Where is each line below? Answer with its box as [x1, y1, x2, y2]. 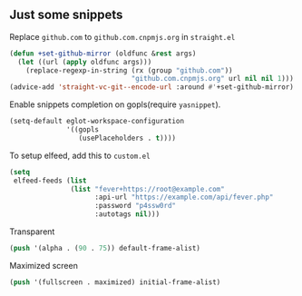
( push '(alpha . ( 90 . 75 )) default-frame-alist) [9, 244, 201, 253]
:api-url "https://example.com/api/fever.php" [94, 192, 274, 202]
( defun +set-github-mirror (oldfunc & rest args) [9, 49, 197, 58]
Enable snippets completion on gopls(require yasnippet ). [9, 99, 221, 110]
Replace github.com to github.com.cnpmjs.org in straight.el [9, 31, 236, 42]
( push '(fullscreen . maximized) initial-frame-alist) [9, 277, 221, 287]
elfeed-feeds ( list [13, 176, 88, 185]
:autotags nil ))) [94, 210, 161, 219]
